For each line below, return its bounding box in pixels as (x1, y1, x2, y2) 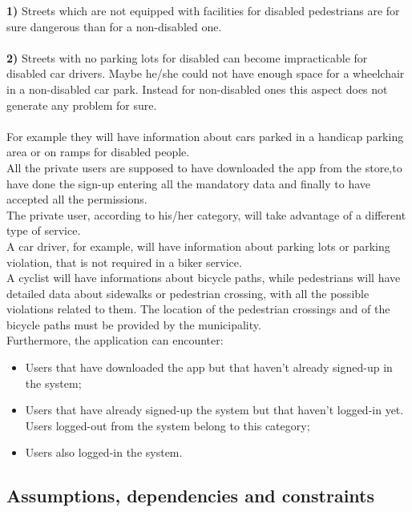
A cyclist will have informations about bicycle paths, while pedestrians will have (6, 269, 401, 286)
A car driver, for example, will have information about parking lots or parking (6, 237, 390, 254)
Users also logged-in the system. (25, 444, 183, 461)
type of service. (6, 222, 81, 239)
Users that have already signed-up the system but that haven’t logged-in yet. (25, 401, 404, 418)
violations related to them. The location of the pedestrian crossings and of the (6, 300, 390, 317)
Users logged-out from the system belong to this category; (25, 417, 310, 433)
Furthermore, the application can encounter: (6, 332, 224, 349)
